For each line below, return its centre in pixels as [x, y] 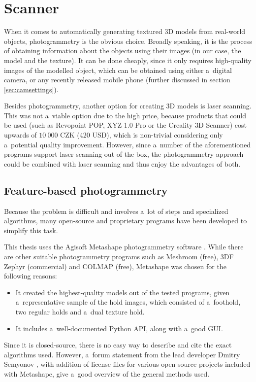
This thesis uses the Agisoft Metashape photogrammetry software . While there [124, 247]
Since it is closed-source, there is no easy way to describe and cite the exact [118, 345]
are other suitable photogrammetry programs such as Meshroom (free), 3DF [119, 257]
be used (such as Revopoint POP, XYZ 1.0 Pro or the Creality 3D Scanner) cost [125, 125]
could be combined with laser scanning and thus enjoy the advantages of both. [122, 163]
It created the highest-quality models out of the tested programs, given [123, 292]
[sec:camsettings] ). [31, 89]
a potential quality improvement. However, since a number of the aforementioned [128, 144]
